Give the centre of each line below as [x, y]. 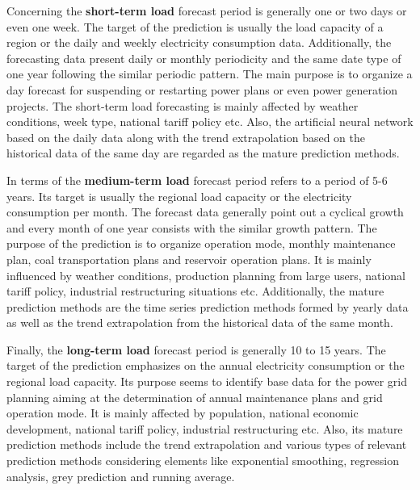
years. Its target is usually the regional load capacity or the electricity [179, 196]
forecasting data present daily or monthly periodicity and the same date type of [204, 58]
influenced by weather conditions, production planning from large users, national [206, 275]
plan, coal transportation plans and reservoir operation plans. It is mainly [189, 259]
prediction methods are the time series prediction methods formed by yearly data [208, 306]
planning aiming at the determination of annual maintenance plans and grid [195, 397]
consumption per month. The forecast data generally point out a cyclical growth [205, 212]
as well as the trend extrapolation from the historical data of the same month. [200, 322]
